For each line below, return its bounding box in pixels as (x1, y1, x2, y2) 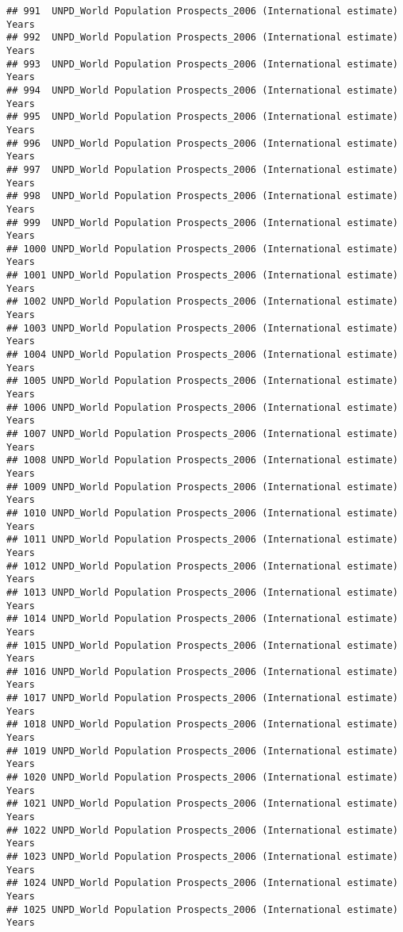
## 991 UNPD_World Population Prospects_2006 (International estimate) (6, 6, 398, 17)
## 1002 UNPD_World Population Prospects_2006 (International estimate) (6, 296, 398, 308)
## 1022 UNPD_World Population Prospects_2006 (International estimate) (6, 824, 398, 836)
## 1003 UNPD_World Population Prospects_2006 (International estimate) (6, 322, 398, 334)
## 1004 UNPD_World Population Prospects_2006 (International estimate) (6, 349, 398, 361)
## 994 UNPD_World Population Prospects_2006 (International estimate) (6, 84, 398, 96)
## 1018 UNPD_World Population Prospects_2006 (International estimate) (6, 719, 398, 731)
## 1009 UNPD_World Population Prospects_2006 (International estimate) (6, 481, 398, 493)
